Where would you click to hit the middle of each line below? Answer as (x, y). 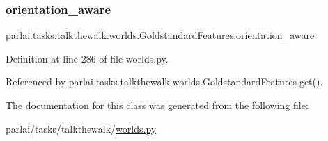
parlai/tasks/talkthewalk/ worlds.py (81, 128)
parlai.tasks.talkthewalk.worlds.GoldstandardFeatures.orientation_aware (160, 35)
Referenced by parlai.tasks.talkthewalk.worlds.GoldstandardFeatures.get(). (164, 82)
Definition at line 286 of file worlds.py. (87, 58)
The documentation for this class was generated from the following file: (157, 105)
